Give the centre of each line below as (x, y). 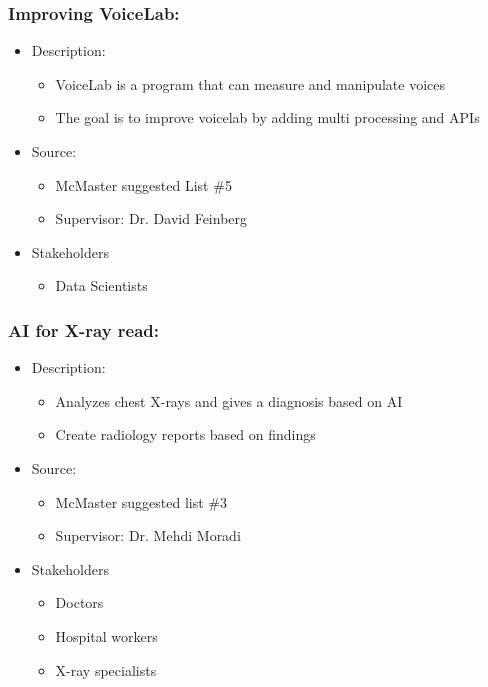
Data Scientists (101, 285)
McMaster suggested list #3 (141, 501)
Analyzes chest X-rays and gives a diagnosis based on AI (229, 400)
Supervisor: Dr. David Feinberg (151, 218)
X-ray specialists (106, 669)
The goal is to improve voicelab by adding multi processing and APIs (267, 117)
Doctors (79, 602)
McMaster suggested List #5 (143, 184)
